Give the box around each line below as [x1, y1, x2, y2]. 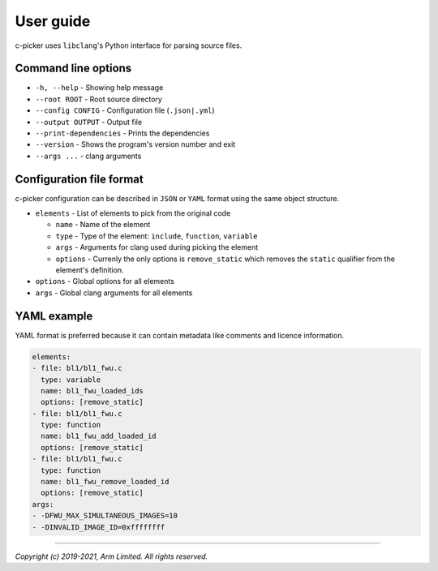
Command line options [15, 62, 132, 75]
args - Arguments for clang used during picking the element [55, 243, 259, 252]
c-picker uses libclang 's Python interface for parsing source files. [15, 41, 243, 50]
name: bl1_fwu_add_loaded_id [41, 431, 157, 441]
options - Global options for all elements [35, 277, 174, 286]
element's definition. [55, 265, 125, 275]
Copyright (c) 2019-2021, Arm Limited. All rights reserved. [15, 552, 208, 561]
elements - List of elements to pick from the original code [35, 208, 231, 218]
